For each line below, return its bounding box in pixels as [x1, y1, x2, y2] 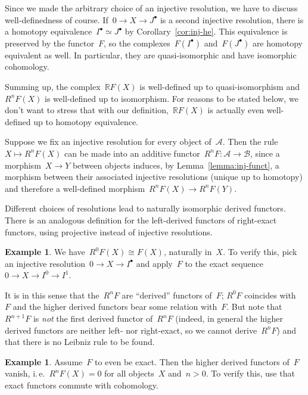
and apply [136, 257, 173, 269]
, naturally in [163, 245, 212, 258]
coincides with [244, 288, 296, 301]
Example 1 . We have [5, 245, 85, 258]
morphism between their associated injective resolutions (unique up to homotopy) [5, 170, 303, 183]
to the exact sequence [185, 257, 263, 269]
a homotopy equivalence [5, 25, 92, 38]
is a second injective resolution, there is [160, 13, 304, 26]
